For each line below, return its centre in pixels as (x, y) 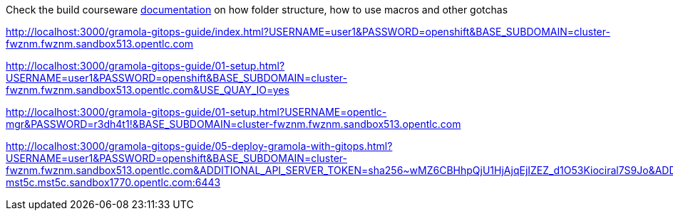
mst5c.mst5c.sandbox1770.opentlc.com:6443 (113, 182)
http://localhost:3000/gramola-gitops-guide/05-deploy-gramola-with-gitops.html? (199, 146)
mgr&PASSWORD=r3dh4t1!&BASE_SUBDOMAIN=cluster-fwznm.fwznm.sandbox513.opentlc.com (233, 124)
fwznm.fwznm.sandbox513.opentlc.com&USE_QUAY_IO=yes (148, 90)
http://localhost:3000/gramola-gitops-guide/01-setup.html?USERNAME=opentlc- (196, 112)
